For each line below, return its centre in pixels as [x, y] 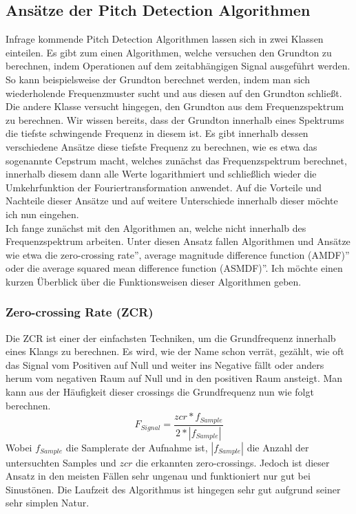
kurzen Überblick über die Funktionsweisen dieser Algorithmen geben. [154, 281]
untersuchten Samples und [61, 462]
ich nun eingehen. [42, 214]
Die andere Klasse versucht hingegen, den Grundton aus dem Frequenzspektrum [175, 106]
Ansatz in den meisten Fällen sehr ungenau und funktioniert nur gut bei [158, 476]
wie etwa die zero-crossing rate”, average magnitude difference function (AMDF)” [178, 254]
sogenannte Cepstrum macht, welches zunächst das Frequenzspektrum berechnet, [176, 160]
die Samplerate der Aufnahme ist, [137, 447]
